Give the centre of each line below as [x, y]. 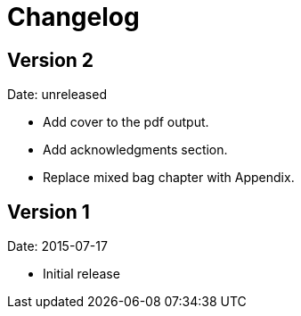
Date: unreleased [57, 95]
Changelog [73, 17]
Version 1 [49, 212]
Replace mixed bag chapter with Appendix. [169, 178]
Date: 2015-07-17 [57, 246]
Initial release [81, 274]
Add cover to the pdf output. [126, 122]
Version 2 [51, 60]
